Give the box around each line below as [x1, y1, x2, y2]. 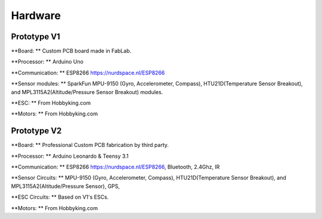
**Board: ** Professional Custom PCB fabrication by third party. [11, 142, 169, 149]
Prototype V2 [11, 126, 62, 136]
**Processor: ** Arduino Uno [11, 58, 83, 65]
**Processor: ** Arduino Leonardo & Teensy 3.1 [11, 152, 129, 159]
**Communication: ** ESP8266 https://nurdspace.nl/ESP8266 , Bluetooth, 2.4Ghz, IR [11, 164, 220, 171]
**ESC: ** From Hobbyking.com [11, 99, 91, 107]
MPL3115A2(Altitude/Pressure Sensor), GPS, [11, 182, 120, 190]
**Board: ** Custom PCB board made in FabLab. [11, 48, 132, 55]
